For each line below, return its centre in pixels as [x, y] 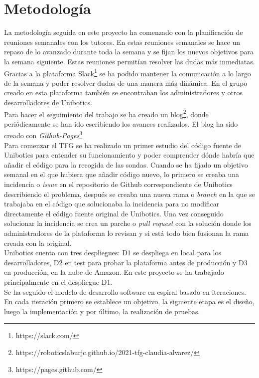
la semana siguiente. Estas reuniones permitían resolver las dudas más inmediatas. [129, 61]
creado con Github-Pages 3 [43, 135]
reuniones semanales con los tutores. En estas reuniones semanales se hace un [122, 42]
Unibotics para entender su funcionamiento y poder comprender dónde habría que [129, 155]
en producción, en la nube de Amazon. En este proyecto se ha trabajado [114, 272]
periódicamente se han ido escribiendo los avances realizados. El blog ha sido [121, 123]
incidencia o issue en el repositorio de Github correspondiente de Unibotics [118, 184]
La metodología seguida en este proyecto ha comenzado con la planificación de [124, 32]
